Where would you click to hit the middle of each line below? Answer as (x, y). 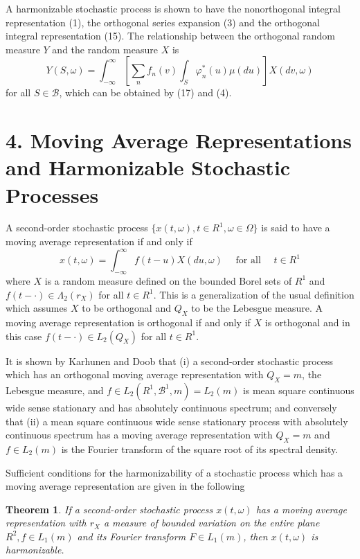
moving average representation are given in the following (125, 486)
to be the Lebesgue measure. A (257, 308)
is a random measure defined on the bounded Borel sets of (168, 280)
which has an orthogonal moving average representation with (135, 374)
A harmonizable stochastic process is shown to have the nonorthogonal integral (173, 8)
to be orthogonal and (126, 308)
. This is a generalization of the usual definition (254, 294)
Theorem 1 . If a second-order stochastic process (109, 509)
